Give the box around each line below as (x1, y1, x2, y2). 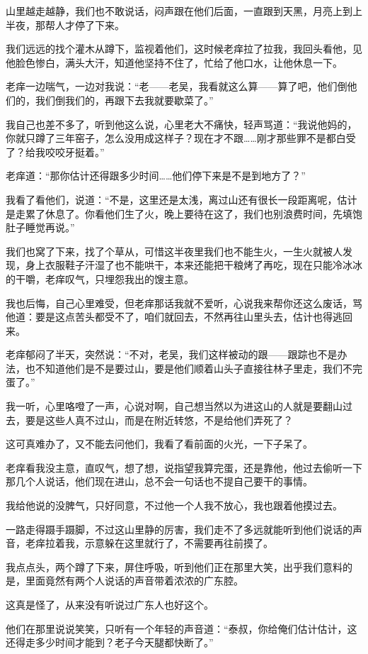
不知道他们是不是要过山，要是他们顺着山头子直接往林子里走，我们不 (35, 360, 352, 375)
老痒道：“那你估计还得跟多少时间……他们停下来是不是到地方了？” (6, 168, 306, 183)
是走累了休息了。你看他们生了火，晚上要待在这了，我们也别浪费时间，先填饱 (6, 206, 362, 221)
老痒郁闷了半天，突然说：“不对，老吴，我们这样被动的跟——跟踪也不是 (6, 347, 338, 362)
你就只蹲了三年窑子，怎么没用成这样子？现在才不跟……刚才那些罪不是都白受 (6, 131, 356, 145)
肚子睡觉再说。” (6, 220, 75, 235)
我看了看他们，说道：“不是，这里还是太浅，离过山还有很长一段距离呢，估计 (6, 192, 357, 206)
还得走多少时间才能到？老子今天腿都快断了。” (6, 635, 214, 650)
